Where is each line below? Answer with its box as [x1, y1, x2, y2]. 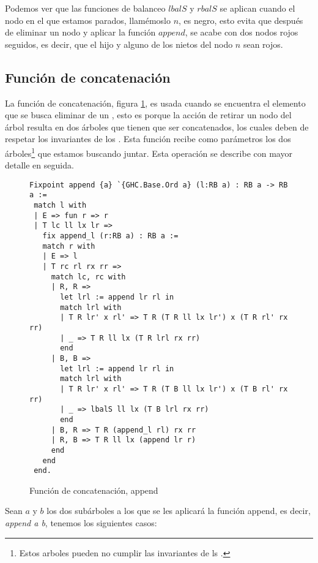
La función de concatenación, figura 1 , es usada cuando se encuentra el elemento [5, 96, 306, 109]
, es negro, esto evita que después [179, 13, 303, 26]
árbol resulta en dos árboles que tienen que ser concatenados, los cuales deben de [5, 120, 309, 133]
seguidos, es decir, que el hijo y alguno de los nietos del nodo [5, 37, 233, 50]
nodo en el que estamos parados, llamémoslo [5, 13, 171, 26]
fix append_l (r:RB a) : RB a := [42, 232, 179, 241]
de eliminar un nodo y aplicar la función [5, 26, 156, 39]
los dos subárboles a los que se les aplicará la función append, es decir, [46, 504, 311, 517]
